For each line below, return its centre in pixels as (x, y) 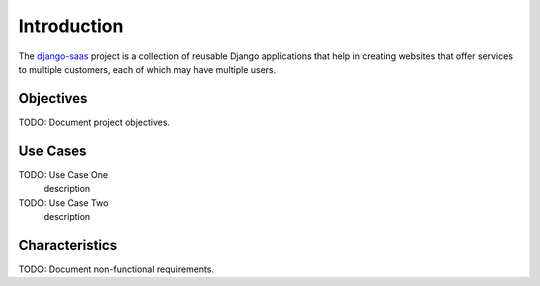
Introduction (71, 26)
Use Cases (52, 150)
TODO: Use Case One (63, 174)
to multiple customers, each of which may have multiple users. (147, 69)
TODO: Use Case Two (63, 202)
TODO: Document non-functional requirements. (116, 269)
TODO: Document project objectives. (94, 122)
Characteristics (68, 245)
